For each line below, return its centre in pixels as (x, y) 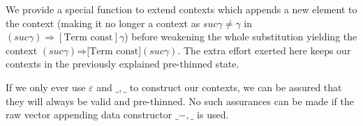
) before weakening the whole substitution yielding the (241, 37)
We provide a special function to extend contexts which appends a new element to (181, 9)
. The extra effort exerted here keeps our (264, 50)
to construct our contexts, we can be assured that (236, 87)
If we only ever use (46, 87)
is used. (213, 115)
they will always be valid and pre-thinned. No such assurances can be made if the (180, 101)
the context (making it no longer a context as (103, 23)
